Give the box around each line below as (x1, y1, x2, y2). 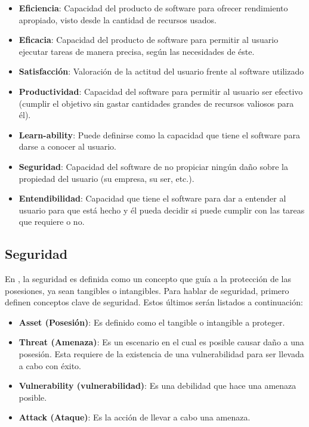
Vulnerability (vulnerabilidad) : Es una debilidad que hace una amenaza (18, 379, 296, 392)
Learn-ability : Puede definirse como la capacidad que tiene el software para (18, 128, 300, 141)
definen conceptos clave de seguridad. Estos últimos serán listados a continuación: (5, 296, 303, 308)
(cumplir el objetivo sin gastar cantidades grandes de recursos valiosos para (18, 97, 294, 109)
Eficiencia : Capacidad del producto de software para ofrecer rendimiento (18, 2, 288, 14)
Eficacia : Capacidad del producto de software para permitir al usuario (18, 33, 279, 46)
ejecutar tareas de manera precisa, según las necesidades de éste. (18, 45, 255, 57)
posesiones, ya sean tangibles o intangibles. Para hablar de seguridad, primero (5, 284, 289, 296)
